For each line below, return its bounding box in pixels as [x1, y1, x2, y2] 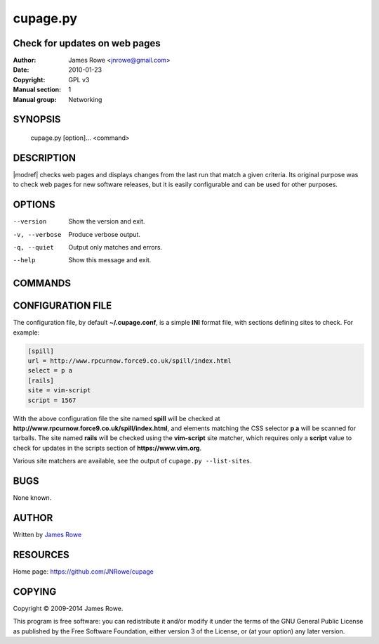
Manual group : [13, 95, 57, 103]
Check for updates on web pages [13, 37, 161, 49]
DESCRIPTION [13, 152, 77, 164]
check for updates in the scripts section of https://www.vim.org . [13, 444, 202, 452]
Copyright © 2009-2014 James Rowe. [13, 604, 124, 612]
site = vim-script [27, 387, 91, 394]
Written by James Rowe [13, 531, 82, 539]
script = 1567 [27, 396, 77, 404]
